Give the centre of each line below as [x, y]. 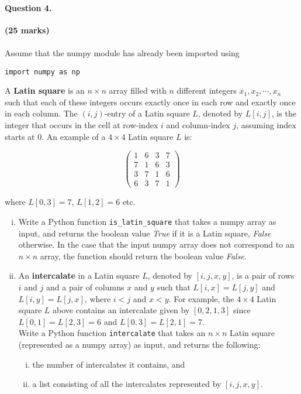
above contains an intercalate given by [121, 310]
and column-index [198, 125]
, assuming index [266, 125]
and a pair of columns [85, 287]
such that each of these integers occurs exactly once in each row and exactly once [150, 102]
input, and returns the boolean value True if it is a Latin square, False [145, 233]
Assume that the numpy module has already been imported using [122, 52]
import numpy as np [42, 72]
